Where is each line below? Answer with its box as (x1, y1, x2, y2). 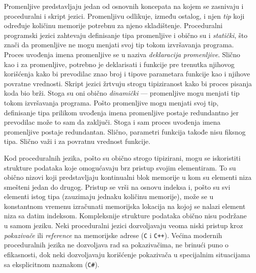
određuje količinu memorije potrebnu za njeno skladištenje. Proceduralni (4, 20, 223, 31)
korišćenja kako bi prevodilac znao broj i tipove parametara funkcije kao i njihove (4, 68, 250, 79)
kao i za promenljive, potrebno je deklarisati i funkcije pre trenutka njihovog (4, 59, 235, 69)
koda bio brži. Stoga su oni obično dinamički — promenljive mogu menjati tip (4, 88, 240, 98)
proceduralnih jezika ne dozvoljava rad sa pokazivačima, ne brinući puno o (4, 239, 229, 250)
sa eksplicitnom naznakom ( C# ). (4, 259, 99, 269)
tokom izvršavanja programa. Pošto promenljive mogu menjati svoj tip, (4, 97, 219, 107)
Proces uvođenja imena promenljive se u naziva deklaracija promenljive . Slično (4, 49, 240, 59)
